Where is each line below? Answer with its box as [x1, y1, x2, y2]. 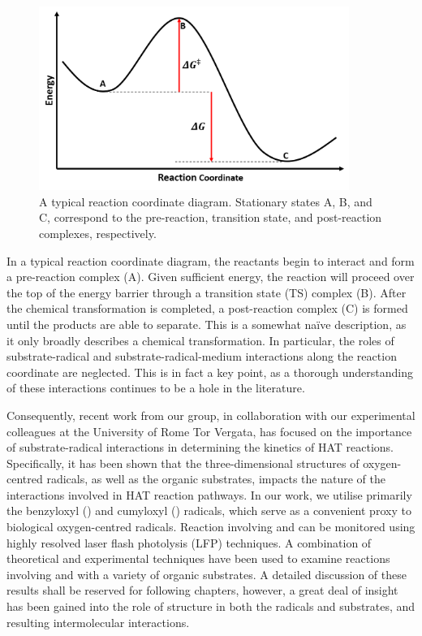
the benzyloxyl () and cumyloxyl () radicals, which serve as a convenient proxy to [6, 502, 411, 519]
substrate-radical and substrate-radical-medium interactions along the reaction [6, 348, 397, 365]
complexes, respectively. [39, 224, 157, 241]
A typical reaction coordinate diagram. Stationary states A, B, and [39, 193, 372, 210]
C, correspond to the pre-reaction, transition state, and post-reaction [39, 209, 382, 226]
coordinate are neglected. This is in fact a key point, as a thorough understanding [6, 363, 413, 380]
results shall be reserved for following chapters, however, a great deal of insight [6, 582, 398, 599]
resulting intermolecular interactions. [6, 613, 190, 630]
